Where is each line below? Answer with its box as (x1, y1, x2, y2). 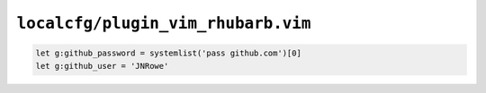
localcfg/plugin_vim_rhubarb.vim (16, 13, 311, 33)
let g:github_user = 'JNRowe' (35, 61, 169, 71)
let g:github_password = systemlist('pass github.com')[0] (35, 48, 301, 58)
